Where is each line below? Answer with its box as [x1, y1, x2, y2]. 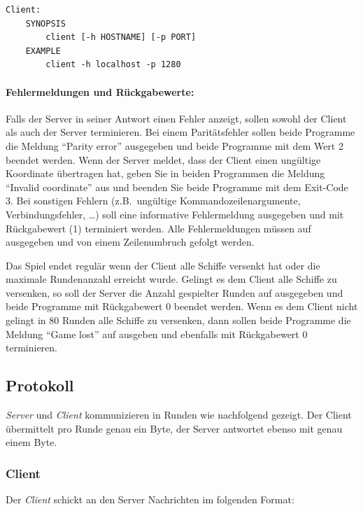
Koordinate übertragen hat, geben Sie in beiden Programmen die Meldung [6, 166, 325, 181]
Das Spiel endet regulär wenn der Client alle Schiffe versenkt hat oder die [6, 258, 320, 272]
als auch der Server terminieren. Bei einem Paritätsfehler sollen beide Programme [6, 125, 355, 139]
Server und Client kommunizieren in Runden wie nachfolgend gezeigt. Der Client [6, 407, 352, 422]
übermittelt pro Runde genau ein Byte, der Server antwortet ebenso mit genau [6, 421, 343, 435]
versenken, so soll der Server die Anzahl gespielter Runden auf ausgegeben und [6, 285, 343, 300]
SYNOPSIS [25, 18, 66, 29]
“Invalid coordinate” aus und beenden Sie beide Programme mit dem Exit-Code [6, 179, 348, 194]
